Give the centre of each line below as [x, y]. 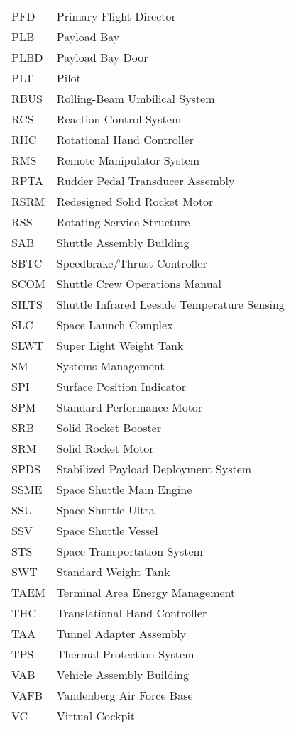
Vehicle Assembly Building [122, 674]
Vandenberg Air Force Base [125, 695]
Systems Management [110, 366]
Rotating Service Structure [123, 222]
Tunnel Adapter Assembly [121, 633]
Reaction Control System [119, 119]
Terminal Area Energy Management [146, 592]
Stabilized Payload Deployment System [154, 469]
